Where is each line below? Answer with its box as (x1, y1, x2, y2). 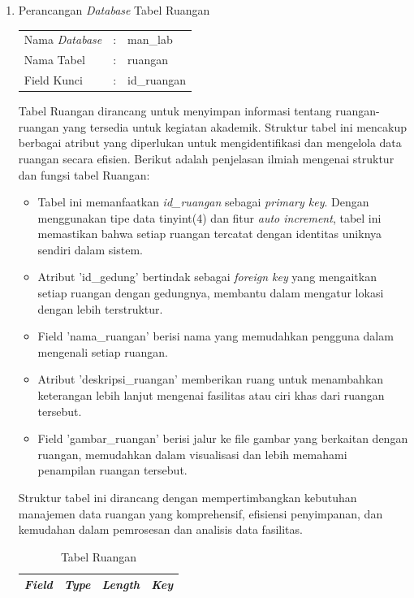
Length (101, 576, 140, 593)
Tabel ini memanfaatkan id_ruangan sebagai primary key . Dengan (37, 193, 369, 210)
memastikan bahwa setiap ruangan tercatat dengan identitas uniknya (37, 225, 382, 242)
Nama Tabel (24, 51, 85, 68)
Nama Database (24, 31, 102, 48)
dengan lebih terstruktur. (37, 300, 163, 317)
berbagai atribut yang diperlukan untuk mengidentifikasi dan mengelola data (18, 134, 402, 151)
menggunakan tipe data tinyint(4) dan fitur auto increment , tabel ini (37, 209, 382, 226)
